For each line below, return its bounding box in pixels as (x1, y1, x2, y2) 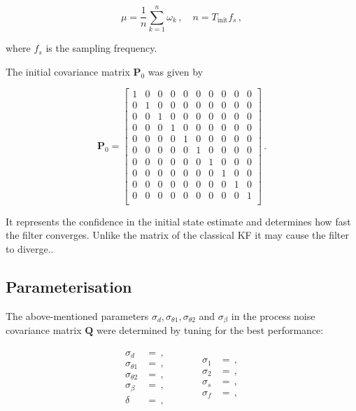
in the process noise (231, 308, 315, 323)
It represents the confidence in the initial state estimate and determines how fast (6, 214, 351, 228)
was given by (148, 64, 204, 78)
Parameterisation (6, 275, 132, 297)
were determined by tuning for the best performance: (97, 323, 324, 337)
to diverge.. (6, 241, 54, 256)
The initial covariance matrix (6, 64, 130, 78)
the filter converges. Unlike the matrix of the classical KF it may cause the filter (6, 228, 349, 242)
